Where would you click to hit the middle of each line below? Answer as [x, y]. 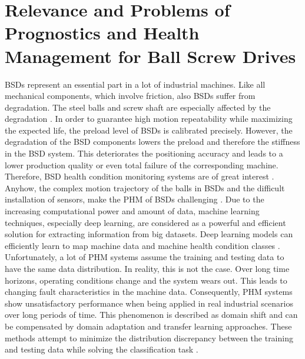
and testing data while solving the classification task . [102, 349]
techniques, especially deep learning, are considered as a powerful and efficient [145, 222]
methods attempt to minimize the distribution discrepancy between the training [149, 338]
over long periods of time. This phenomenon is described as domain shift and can [151, 315]
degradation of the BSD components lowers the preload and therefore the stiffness [152, 142]
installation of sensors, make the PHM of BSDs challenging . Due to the [135, 199]
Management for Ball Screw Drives [150, 56]
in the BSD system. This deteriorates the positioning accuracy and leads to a [144, 153]
